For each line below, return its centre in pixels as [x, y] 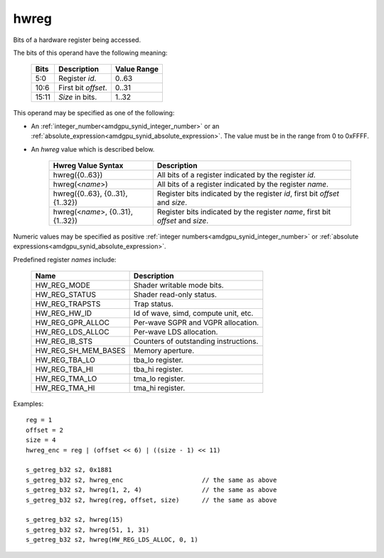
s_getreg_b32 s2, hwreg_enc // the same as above [151, 480]
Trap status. [154, 304]
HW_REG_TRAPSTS [68, 304]
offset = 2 [45, 430]
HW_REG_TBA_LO [65, 360]
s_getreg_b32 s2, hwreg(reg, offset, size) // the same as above [151, 500]
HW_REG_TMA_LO [66, 379]
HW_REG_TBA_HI [64, 369]
